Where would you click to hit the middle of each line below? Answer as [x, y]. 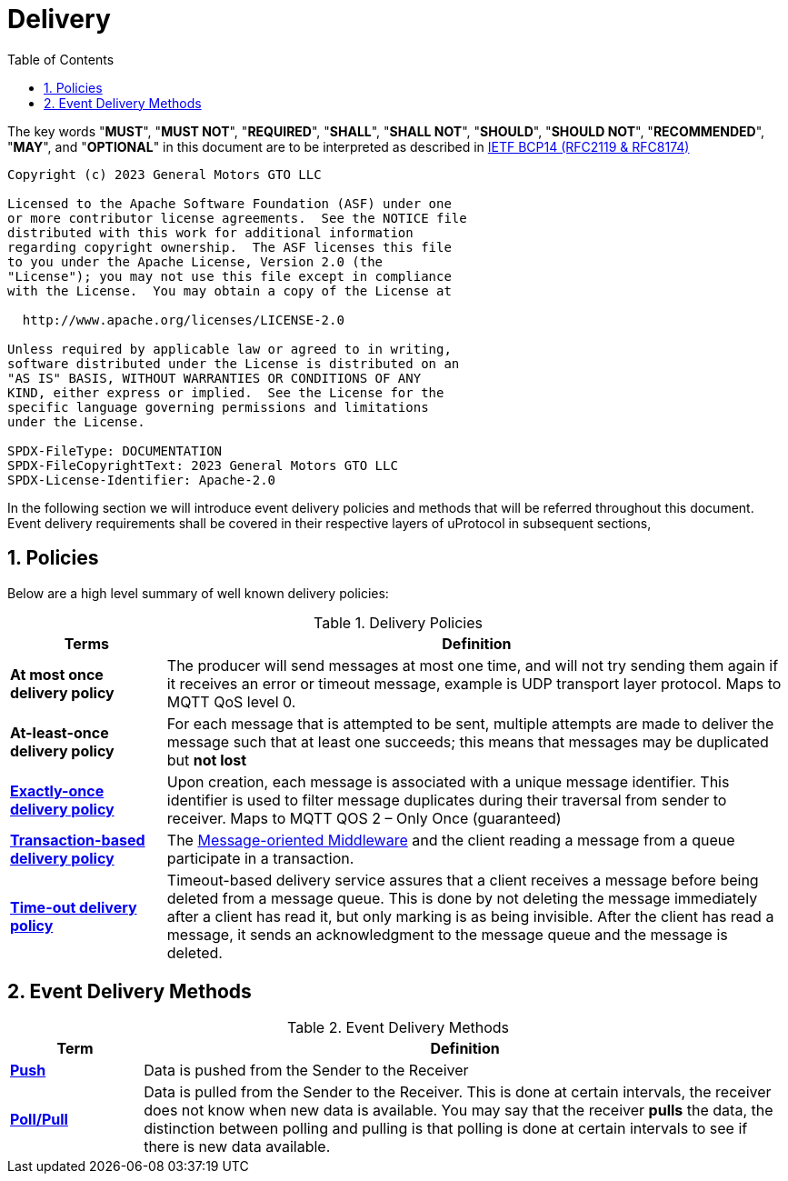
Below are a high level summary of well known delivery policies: [198, 593]
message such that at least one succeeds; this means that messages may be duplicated [468, 741]
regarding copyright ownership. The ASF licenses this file [229, 247]
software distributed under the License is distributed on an [234, 363]
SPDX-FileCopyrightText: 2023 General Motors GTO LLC [203, 465]
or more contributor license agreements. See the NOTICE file [237, 218]
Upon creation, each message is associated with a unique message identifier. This [448, 781]
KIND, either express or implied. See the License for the [226, 392]
